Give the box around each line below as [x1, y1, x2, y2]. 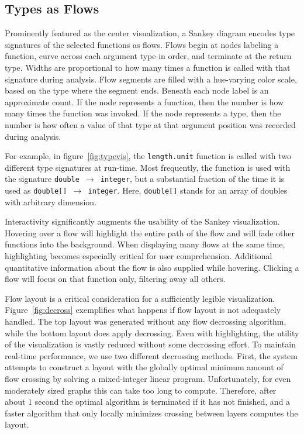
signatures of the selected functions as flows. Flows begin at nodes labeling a [5, 38, 279, 50]
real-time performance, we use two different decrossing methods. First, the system [5, 349, 298, 361]
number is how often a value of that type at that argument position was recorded [5, 118, 296, 130]
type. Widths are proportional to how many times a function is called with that [5, 61, 291, 73]
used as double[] [5, 184, 67, 197]
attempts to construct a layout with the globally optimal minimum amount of [5, 361, 284, 373]
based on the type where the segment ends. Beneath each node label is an [5, 84, 269, 97]
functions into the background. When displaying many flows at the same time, [5, 238, 285, 250]
